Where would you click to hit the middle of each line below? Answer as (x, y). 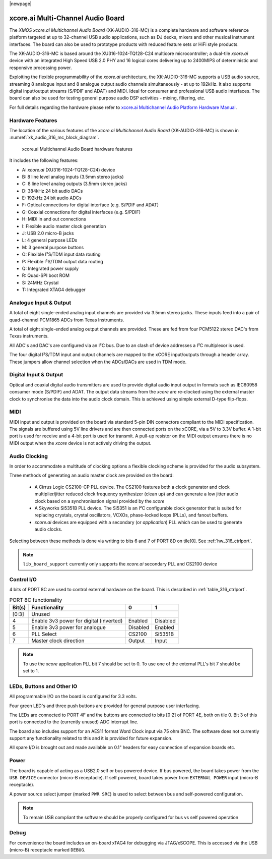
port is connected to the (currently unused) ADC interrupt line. (74, 722)
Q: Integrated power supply (50, 268)
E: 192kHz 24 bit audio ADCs (52, 198)
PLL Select (44, 634)
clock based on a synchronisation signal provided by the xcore (99, 501)
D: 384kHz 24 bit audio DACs (52, 191)
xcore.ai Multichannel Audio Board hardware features (77, 149)
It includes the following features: (44, 160)
